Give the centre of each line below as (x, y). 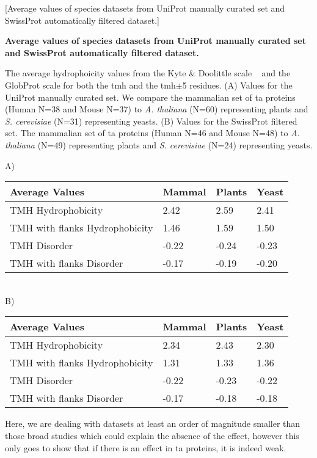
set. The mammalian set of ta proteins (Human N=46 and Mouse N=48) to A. (152, 133)
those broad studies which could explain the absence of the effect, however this (152, 435)
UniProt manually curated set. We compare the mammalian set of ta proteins (150, 97)
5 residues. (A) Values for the (237, 85)
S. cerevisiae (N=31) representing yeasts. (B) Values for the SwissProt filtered (151, 121)
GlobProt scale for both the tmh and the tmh (90, 85)
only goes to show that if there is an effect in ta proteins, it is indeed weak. (146, 447)
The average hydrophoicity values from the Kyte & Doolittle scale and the (148, 73)
